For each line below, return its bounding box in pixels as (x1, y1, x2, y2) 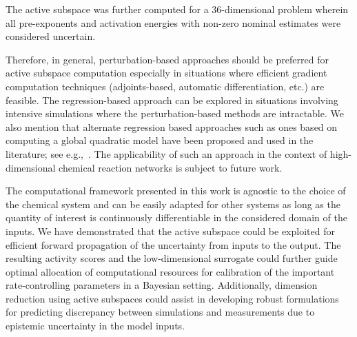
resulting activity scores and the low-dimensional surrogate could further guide (6, 251, 338, 265)
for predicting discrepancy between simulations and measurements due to (6, 305, 315, 319)
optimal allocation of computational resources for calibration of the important (6, 264, 335, 278)
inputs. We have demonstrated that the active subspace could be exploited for (6, 223, 335, 238)
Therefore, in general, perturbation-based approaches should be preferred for (6, 52, 329, 66)
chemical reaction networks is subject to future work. (59, 160, 283, 174)
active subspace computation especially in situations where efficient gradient (6, 65, 327, 80)
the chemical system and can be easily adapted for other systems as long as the (6, 196, 340, 211)
